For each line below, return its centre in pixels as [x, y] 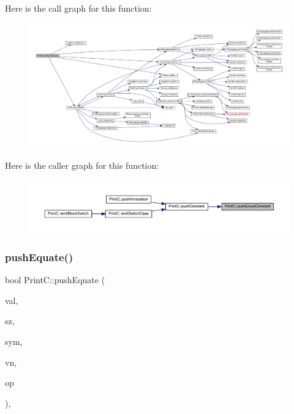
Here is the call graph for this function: [78, 8]
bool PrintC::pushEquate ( [55, 280]
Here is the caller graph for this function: [82, 165]
